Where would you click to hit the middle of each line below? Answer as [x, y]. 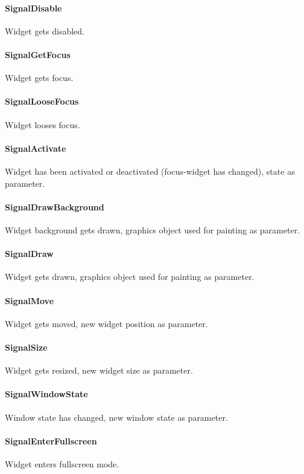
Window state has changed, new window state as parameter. [116, 417]
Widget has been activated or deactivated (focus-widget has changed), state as [150, 171]
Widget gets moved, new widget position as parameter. [106, 323]
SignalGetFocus [38, 54]
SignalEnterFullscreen [51, 440]
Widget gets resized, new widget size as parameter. [99, 370]
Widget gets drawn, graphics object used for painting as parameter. [130, 277]
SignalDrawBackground [55, 206]
